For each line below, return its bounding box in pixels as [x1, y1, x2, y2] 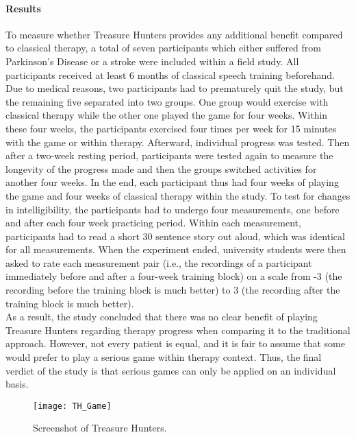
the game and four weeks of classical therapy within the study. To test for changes [5, 188, 351, 202]
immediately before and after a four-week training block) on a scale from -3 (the [5, 269, 342, 283]
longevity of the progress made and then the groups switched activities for [5, 161, 317, 176]
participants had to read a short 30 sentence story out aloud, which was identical [5, 228, 345, 243]
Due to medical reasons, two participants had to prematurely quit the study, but [5, 81, 344, 95]
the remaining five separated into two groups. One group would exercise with [5, 94, 329, 108]
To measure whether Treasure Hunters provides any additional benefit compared [5, 27, 343, 41]
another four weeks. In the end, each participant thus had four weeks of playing [5, 175, 339, 189]
